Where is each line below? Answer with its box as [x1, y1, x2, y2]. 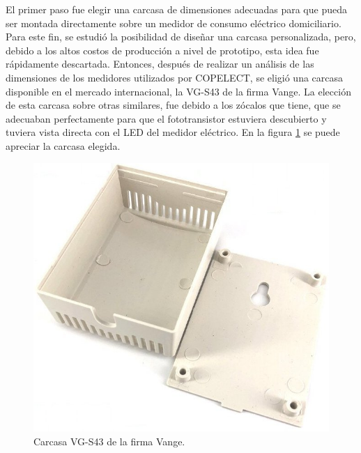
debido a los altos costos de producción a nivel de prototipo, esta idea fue [6, 43, 319, 57]
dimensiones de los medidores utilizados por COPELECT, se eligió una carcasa [6, 70, 344, 84]
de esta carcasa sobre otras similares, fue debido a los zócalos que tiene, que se [6, 98, 341, 112]
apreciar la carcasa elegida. [6, 138, 121, 153]
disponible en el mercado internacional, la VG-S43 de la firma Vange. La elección [6, 84, 351, 98]
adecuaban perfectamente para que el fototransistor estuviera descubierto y [6, 111, 327, 125]
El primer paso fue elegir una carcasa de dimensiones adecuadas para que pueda [6, 2, 347, 16]
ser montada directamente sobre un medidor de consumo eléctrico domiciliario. [6, 15, 341, 30]
